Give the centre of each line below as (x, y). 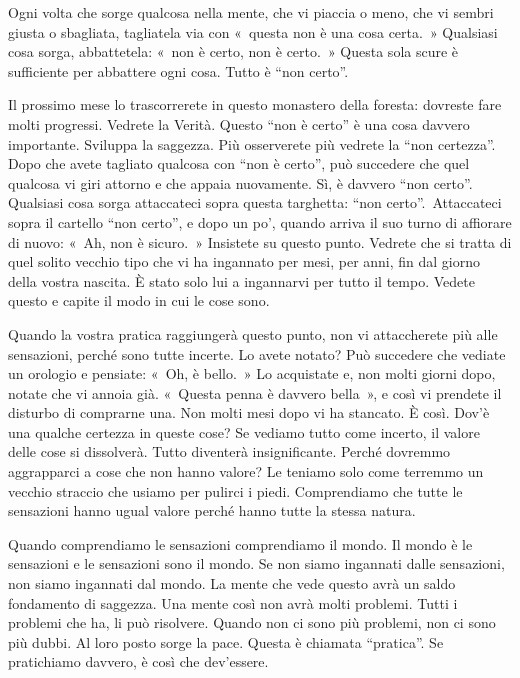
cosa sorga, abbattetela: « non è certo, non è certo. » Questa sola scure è (233, 51)
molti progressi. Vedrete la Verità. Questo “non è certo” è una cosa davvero (239, 123)
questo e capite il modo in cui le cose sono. (139, 300)
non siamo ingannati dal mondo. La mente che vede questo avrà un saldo (232, 583)
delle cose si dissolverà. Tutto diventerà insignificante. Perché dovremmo (229, 451)
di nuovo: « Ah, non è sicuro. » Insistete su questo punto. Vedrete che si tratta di (260, 241)
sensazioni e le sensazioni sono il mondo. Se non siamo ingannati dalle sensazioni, (256, 563)
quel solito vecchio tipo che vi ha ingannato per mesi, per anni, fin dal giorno (244, 261)
